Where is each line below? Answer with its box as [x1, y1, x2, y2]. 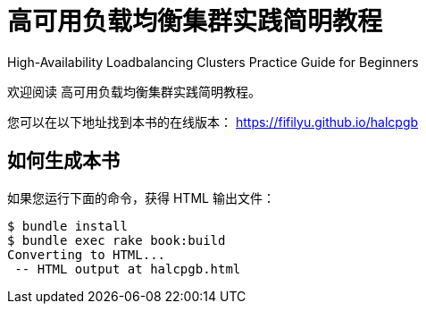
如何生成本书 [7, 149, 120, 172]
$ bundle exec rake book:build [7, 232, 226, 248]
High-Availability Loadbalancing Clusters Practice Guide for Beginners [7, 54, 419, 70]
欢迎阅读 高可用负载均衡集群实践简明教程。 [7, 83, 261, 99]
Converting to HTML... [7, 247, 166, 262]
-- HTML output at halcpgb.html [14, 261, 241, 276]
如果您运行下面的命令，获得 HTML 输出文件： [7, 189, 275, 206]
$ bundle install [7, 218, 128, 233]
